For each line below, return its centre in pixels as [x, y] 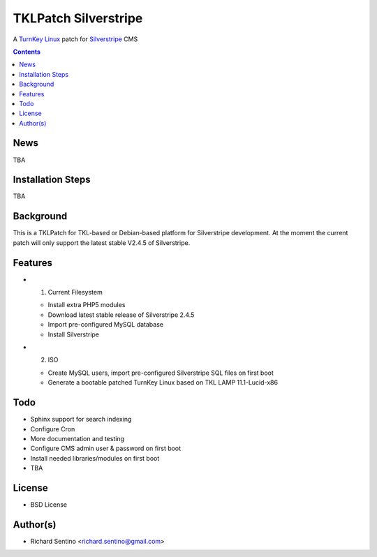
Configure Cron [53, 429]
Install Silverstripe [74, 334]
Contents [27, 52]
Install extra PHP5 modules [87, 305]
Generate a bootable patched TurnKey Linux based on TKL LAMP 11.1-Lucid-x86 [163, 383]
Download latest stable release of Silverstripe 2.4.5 [121, 315]
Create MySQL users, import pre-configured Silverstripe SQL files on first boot [161, 373]
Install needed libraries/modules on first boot [95, 458]
